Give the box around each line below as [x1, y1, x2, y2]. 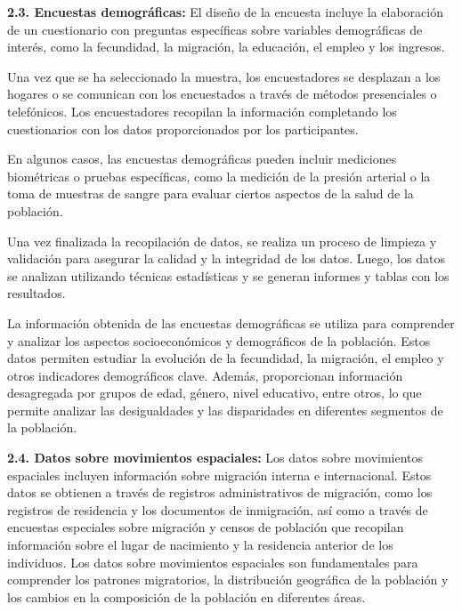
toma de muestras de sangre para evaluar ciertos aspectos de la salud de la [7, 184, 414, 203]
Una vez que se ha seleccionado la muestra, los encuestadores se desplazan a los [7, 67, 441, 85]
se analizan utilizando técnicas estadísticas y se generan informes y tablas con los [7, 266, 450, 285]
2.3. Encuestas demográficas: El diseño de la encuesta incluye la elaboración [7, 3, 443, 20]
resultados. [7, 284, 66, 302]
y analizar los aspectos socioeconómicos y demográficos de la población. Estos [7, 331, 431, 350]
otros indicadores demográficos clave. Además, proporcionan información [7, 366, 403, 384]
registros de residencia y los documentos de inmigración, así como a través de [7, 500, 428, 519]
